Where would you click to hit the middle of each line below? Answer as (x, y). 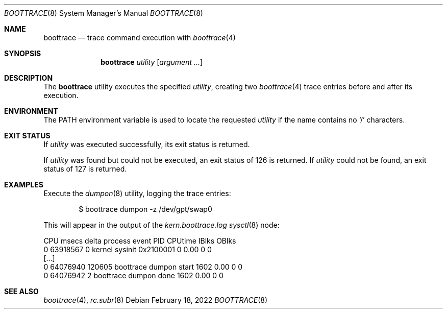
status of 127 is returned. (85, 169)
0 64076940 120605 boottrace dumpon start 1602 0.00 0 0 (143, 267)
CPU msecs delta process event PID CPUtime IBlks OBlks (140, 241)
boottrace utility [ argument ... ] (152, 62)
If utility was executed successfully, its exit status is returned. (147, 144)
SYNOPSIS (23, 53)
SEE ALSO (21, 291)
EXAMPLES (24, 185)
